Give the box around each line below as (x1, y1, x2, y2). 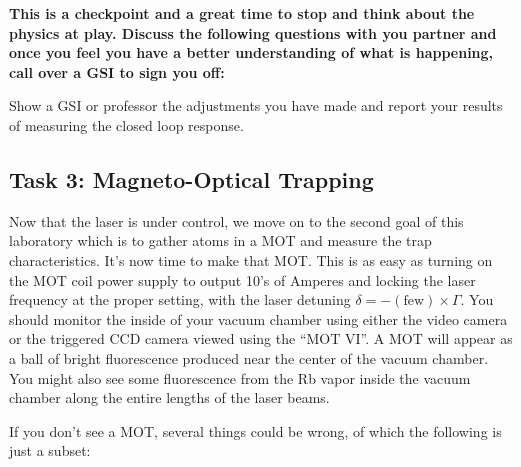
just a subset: (9, 440, 91, 461)
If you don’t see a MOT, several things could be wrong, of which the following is (9, 420, 502, 441)
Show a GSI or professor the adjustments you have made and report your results (9, 95, 503, 116)
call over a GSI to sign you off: (9, 61, 225, 82)
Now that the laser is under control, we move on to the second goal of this (9, 210, 464, 231)
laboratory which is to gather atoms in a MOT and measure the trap (9, 230, 432, 251)
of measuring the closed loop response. (9, 114, 244, 135)
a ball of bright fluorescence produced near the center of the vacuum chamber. (9, 347, 489, 368)
